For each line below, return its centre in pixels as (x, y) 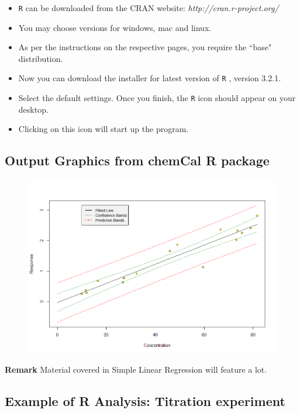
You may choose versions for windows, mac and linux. (115, 27)
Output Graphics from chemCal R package (137, 160)
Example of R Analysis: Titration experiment (145, 401)
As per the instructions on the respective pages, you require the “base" (145, 47)
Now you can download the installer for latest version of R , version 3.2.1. (150, 78)
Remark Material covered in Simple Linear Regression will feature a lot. (136, 369)
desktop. (33, 109)
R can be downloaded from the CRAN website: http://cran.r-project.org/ (149, 8)
